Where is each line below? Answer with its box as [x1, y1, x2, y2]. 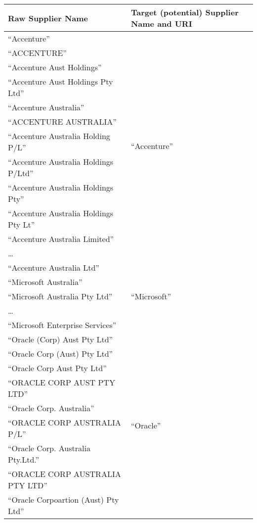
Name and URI [130, 18, 192, 29]
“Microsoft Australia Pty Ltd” [8, 290, 113, 302]
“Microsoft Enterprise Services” [8, 319, 117, 331]
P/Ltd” [8, 167, 34, 179]
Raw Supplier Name [8, 12, 88, 24]
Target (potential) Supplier [130, 6, 239, 18]
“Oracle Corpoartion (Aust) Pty [8, 494, 119, 505]
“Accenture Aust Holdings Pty [8, 76, 113, 87]
